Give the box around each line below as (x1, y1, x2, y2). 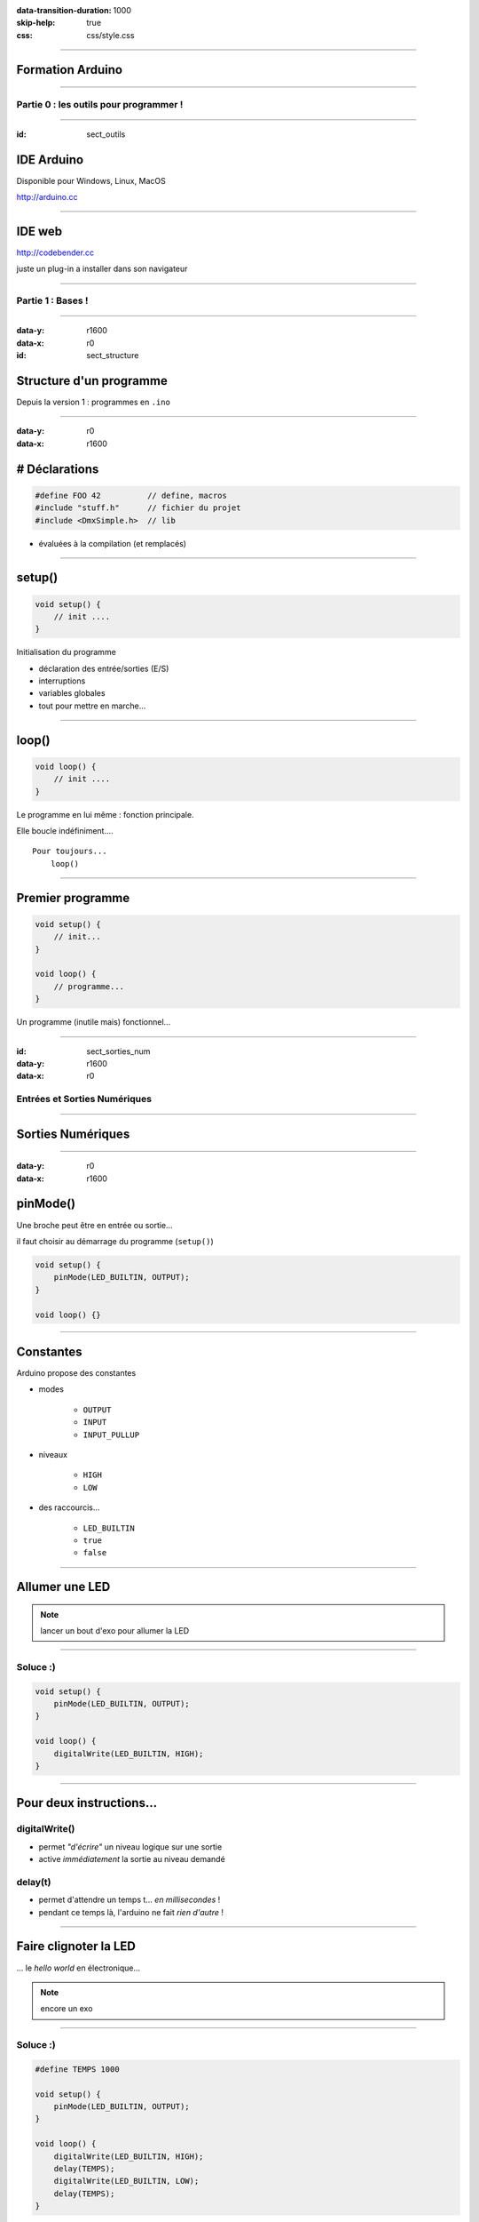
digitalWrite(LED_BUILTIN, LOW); (53, 2176, 200, 2186)
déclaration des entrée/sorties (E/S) (38, 663, 169, 674)
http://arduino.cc (16, 192, 78, 203)
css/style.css (86, 29, 135, 40)
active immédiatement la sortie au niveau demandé (38, 1854, 225, 1865)
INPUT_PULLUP (82, 1429, 140, 1440)
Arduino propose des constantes (16, 1368, 137, 1378)
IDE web (16, 223, 63, 239)
